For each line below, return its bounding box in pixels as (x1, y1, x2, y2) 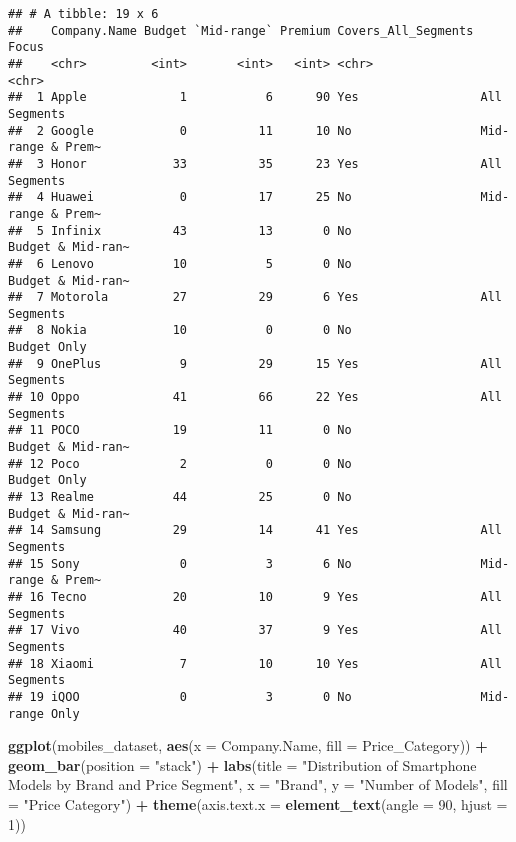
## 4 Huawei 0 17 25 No (8, 190, 352, 205)
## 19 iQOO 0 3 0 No (8, 689, 352, 704)
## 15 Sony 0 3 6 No (8, 556, 352, 571)
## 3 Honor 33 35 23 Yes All (8, 156, 502, 171)
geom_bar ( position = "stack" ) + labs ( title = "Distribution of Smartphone (8, 754, 477, 775)
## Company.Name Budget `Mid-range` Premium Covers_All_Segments (8, 23, 474, 38)
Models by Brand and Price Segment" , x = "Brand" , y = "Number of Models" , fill (8, 774, 508, 795)
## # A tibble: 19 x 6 (8, 7, 159, 21)
